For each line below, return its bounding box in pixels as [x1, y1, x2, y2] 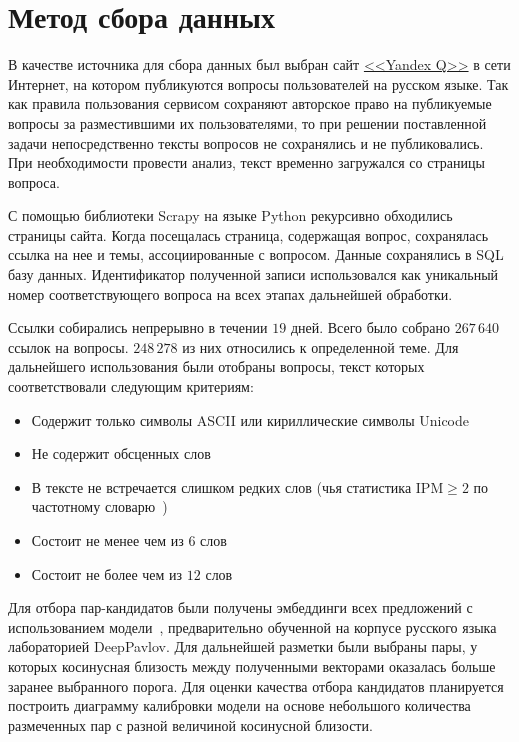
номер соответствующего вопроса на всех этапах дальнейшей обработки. [8, 283, 453, 304]
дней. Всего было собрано [290, 317, 450, 338]
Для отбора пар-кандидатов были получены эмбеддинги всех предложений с [8, 597, 473, 618]
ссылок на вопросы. [8, 336, 129, 357]
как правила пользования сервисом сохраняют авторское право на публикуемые [8, 93, 492, 114]
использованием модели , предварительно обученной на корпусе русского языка [8, 616, 497, 637]
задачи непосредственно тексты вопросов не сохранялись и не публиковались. [8, 132, 484, 153]
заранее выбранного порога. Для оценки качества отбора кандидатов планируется [8, 675, 504, 696]
